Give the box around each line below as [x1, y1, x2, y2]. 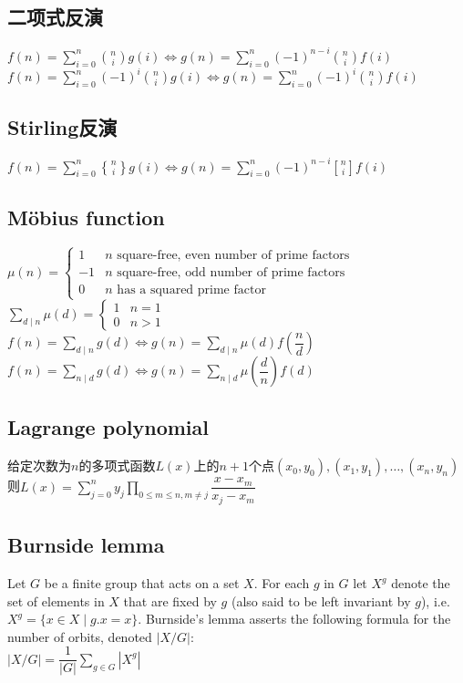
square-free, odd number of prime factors [117, 265, 345, 279]
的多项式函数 [78, 456, 156, 475]
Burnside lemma [7, 531, 165, 559]
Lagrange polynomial [7, 413, 210, 441]
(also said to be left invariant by [231, 591, 411, 610]
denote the [391, 574, 450, 593]
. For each [253, 574, 310, 593]
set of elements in [7, 591, 105, 610]
